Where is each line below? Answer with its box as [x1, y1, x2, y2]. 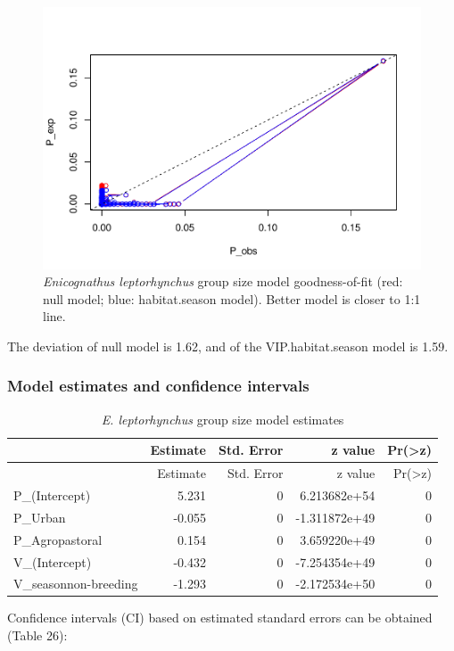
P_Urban [13, 507, 66, 526]
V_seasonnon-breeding [13, 574, 138, 593]
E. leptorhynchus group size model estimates [101, 409, 344, 428]
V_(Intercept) [13, 552, 92, 571]
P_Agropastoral [13, 530, 103, 548]
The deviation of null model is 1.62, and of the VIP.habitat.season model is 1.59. [7, 336, 449, 355]
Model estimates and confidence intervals [7, 375, 310, 397]
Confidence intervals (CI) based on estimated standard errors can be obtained [7, 608, 433, 627]
